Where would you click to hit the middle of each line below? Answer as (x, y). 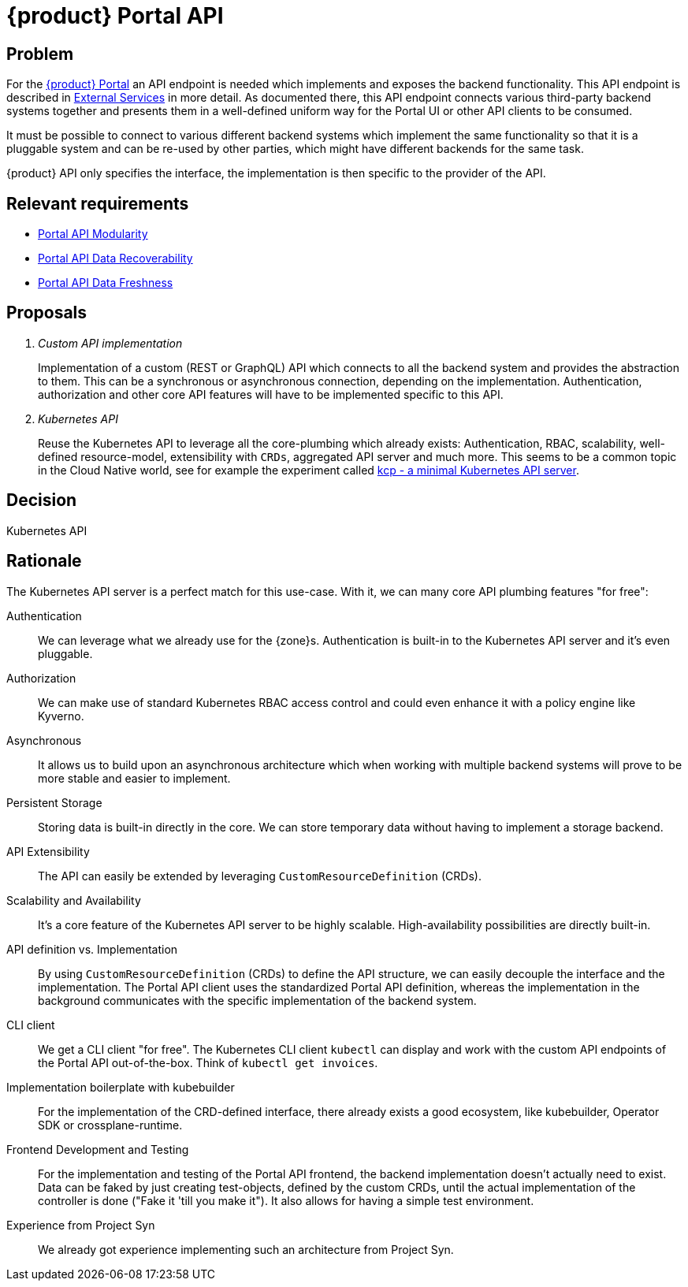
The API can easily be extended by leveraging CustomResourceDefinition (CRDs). (260, 876)
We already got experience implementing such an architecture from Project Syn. (246, 1249)
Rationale (44, 561)
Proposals (47, 313)
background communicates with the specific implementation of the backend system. (257, 1000)
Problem (40, 54)
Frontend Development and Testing (98, 1149)
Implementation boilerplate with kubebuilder (121, 1087)
